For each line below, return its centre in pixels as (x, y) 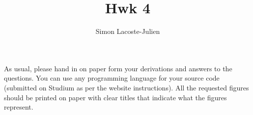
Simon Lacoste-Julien (128, 31)
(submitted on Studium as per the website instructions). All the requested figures (126, 87)
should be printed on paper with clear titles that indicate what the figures (115, 97)
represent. (19, 107)
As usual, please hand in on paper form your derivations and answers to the (118, 68)
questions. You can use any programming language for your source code (112, 78)
